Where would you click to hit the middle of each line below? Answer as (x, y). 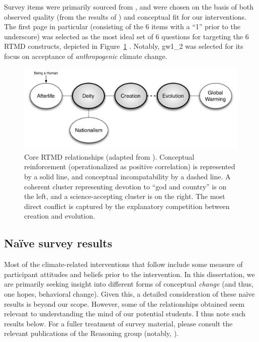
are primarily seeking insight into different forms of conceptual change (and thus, (129, 284)
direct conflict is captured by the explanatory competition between (127, 206)
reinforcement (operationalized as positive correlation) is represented (130, 166)
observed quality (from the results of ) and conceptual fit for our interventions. (125, 16)
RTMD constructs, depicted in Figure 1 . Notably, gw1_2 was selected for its (124, 46)
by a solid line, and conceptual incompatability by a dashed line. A (127, 176)
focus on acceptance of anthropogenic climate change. (86, 56)
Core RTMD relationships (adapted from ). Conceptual (109, 156)
